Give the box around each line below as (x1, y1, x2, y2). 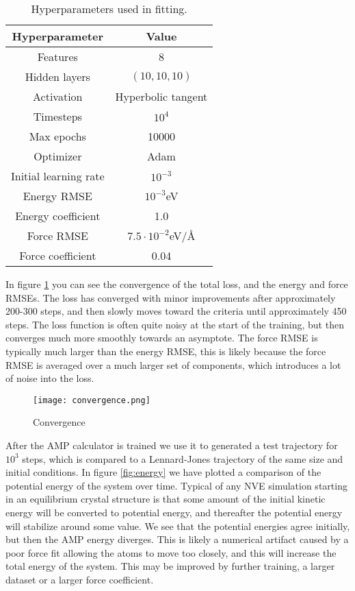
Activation (33, 88, 83, 104)
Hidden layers (25, 69, 90, 84)
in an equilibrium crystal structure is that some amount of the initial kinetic (5, 492, 326, 506)
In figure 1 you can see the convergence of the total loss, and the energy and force (5, 277, 348, 291)
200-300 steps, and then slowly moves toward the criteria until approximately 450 (5, 304, 347, 318)
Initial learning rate (11, 168, 105, 184)
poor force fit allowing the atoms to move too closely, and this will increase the (5, 545, 337, 559)
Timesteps (33, 108, 82, 124)
